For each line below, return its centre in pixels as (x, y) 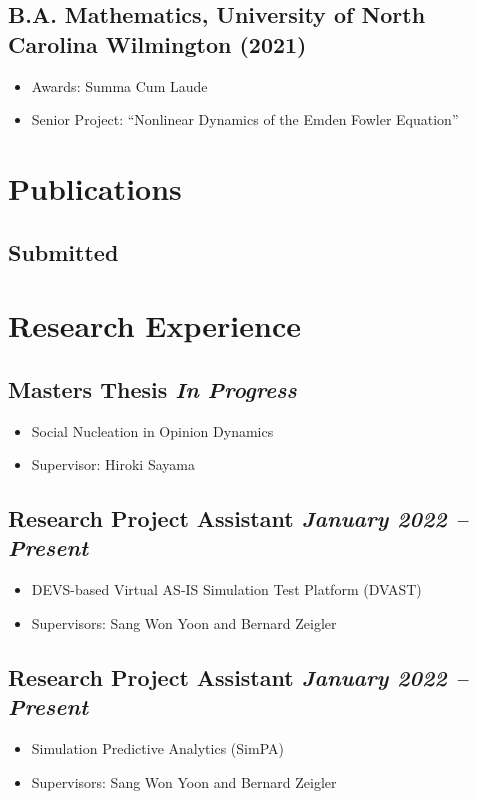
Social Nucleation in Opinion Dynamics (152, 430)
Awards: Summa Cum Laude (119, 85)
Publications (95, 187)
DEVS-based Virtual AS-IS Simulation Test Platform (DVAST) (226, 589)
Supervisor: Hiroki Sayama (113, 464)
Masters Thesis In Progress (152, 388)
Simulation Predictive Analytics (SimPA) (157, 748)
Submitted (63, 251)
